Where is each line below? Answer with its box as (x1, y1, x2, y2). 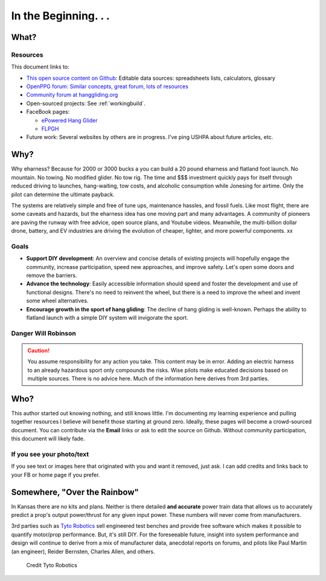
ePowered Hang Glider (41, 117, 98, 124)
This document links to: (11, 63, 69, 71)
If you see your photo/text (11, 450, 89, 458)
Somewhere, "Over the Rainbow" (11, 487, 139, 497)
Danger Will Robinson (11, 329, 77, 337)
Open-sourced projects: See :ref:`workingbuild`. (26, 100, 146, 107)
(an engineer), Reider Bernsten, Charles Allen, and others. (11, 548, 155, 555)
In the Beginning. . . (11, 9, 110, 22)
